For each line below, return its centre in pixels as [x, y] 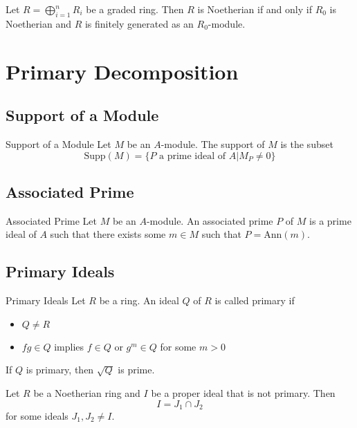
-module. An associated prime [210, 220]
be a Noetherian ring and [87, 392]
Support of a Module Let [58, 143]
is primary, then [60, 370]
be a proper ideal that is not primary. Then [243, 392]
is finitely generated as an [139, 23]
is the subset [307, 143]
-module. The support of [213, 143]
